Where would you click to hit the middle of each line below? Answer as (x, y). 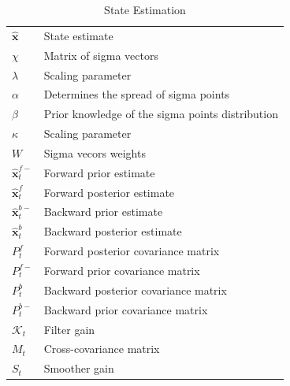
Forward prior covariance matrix (122, 270)
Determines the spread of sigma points (137, 94)
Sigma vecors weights (95, 152)
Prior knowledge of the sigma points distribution (161, 114)
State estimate (78, 35)
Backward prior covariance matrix (126, 309)
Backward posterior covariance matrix (135, 289)
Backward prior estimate (103, 212)
